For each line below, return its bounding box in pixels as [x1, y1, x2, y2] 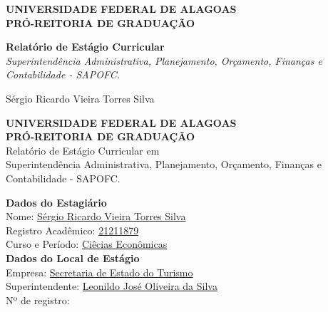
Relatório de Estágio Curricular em [6, 142, 160, 157]
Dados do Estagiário [6, 194, 107, 209]
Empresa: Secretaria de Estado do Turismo [6, 264, 193, 279]
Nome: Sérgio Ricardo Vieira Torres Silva [6, 209, 186, 224]
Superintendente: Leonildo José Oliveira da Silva [6, 279, 217, 293]
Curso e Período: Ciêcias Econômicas [6, 236, 168, 251]
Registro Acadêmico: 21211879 [6, 222, 139, 237]
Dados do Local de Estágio [6, 250, 140, 265]
